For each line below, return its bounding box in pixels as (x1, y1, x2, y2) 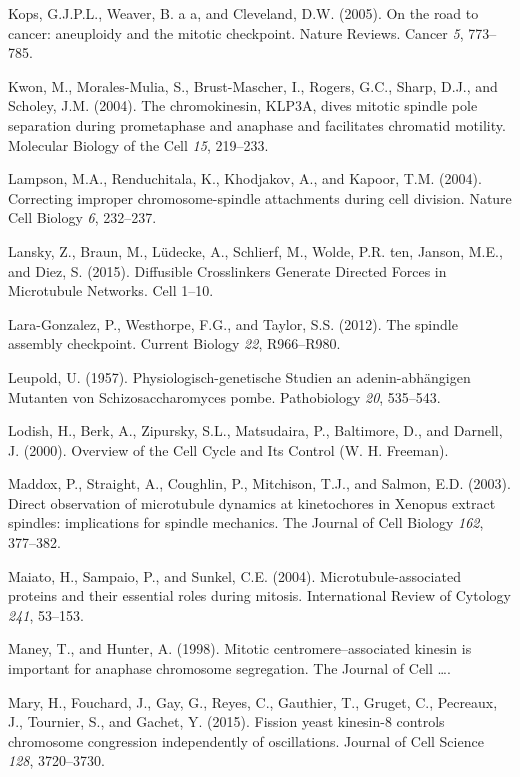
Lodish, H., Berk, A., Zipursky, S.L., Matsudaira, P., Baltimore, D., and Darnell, (8, 420, 503, 441)
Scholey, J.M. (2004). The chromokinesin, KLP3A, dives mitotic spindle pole (8, 95, 478, 116)
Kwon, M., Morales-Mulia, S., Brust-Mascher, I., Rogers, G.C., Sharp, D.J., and (8, 75, 498, 96)
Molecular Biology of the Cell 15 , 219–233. (8, 134, 269, 155)
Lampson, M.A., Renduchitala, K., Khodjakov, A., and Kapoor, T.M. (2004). (8, 168, 482, 189)
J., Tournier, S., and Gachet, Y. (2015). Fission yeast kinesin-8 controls (8, 711, 445, 732)
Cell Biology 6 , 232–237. (8, 207, 157, 228)
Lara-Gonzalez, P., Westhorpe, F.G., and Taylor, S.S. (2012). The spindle (8, 313, 458, 334)
